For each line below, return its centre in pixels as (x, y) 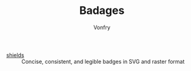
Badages (102, 11)
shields (15, 55)
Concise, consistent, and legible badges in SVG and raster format (103, 61)
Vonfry (102, 27)
